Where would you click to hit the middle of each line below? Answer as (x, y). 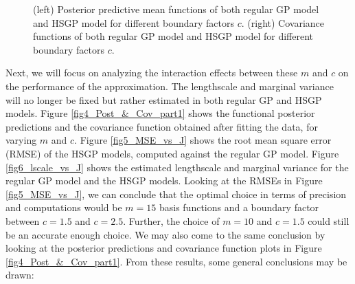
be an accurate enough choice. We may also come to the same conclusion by (165, 234)
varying (21, 140)
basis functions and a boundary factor (239, 207)
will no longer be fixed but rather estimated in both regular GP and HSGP (164, 99)
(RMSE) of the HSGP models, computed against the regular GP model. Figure (172, 153)
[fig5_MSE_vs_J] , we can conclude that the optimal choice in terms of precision (176, 194)
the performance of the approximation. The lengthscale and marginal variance (170, 86)
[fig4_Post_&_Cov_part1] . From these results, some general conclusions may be (176, 261)
